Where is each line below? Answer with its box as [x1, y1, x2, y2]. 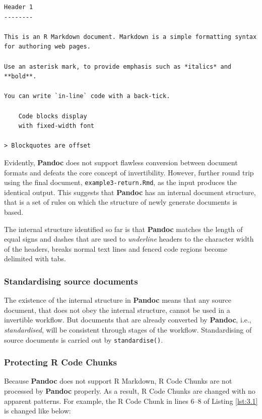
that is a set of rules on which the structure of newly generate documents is [4, 197, 237, 207]
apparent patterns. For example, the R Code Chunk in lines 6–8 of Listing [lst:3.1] [4, 395, 258, 406]
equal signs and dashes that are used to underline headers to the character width [4, 234, 254, 244]
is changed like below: [4, 405, 71, 416]
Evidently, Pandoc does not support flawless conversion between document [4, 157, 238, 167]
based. [4, 206, 24, 217]
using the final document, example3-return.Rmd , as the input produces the [4, 177, 237, 188]
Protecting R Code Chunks [4, 356, 117, 368]
